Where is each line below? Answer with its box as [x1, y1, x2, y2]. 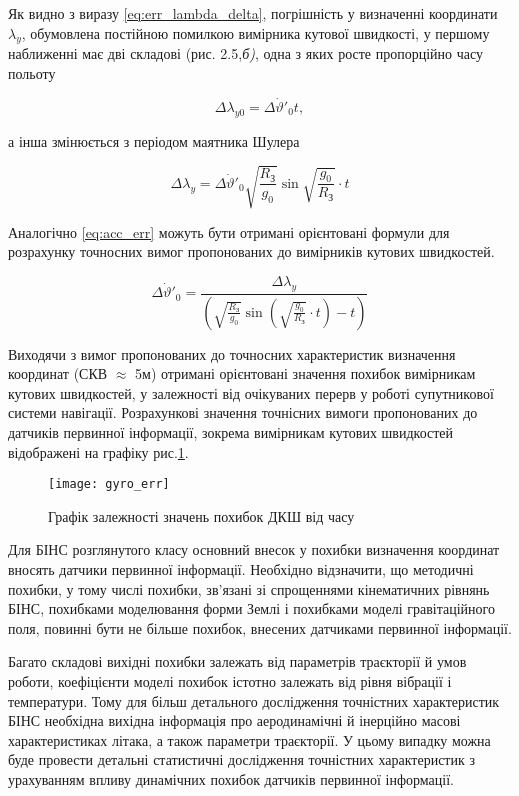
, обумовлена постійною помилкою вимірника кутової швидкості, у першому [21, 22, 490, 43]
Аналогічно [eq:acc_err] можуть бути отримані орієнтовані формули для [8, 221, 450, 242]
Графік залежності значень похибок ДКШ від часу [48, 505, 355, 526]
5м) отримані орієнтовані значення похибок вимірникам [135, 363, 476, 384]
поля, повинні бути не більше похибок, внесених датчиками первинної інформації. [8, 617, 512, 638]
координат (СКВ [8, 363, 108, 384]
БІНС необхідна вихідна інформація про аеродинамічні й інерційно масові [8, 710, 461, 731]
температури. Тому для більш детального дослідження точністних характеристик [8, 690, 500, 711]
